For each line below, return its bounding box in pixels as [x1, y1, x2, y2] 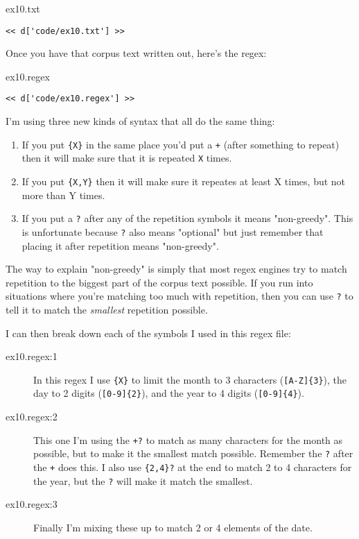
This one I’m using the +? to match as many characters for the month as [33, 432, 343, 447]
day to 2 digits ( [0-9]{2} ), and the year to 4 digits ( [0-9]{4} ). [33, 386, 304, 400]
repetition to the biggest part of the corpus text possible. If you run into [6, 275, 313, 289]
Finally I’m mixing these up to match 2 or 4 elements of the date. [33, 520, 313, 534]
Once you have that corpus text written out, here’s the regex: [6, 46, 267, 60]
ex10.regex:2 [6, 409, 58, 424]
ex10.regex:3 [6, 497, 58, 511]
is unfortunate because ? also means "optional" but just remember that [21, 224, 324, 239]
